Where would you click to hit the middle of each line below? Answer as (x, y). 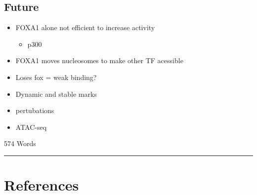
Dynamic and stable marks (56, 94)
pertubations (35, 110)
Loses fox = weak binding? (56, 77)
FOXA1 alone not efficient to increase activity (85, 27)
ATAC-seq (31, 127)
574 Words (20, 143)
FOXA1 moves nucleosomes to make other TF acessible (99, 60)
